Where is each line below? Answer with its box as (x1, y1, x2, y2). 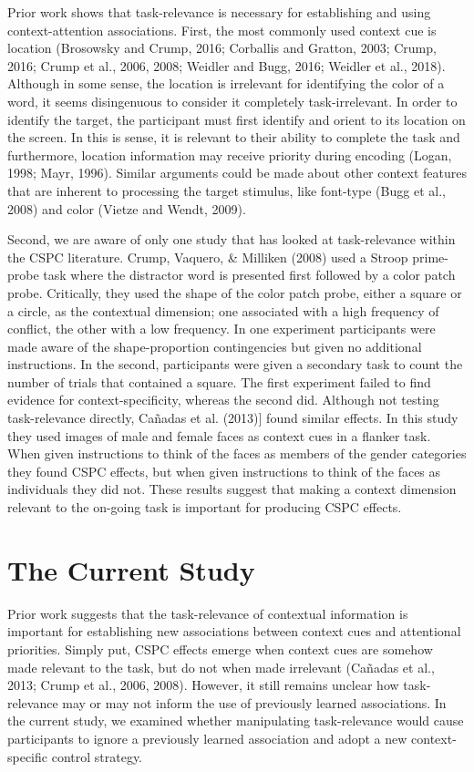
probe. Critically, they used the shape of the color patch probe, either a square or (7, 283, 462, 302)
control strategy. (51, 746, 143, 766)
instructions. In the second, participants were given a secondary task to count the (7, 355, 463, 374)
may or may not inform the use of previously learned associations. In (62, 693, 447, 712)
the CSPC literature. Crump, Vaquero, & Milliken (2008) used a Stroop (7, 247, 408, 266)
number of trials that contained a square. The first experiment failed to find (7, 372, 431, 391)
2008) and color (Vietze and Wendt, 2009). (7, 199, 246, 218)
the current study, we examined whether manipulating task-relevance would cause (7, 711, 464, 730)
